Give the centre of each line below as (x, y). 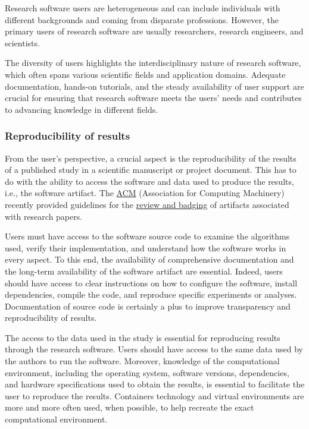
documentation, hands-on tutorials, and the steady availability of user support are (154, 86)
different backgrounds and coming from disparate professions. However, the (142, 19)
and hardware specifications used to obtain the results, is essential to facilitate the (155, 384)
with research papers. (44, 216)
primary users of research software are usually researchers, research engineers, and (154, 31)
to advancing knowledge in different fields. (82, 109)
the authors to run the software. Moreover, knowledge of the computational (142, 361)
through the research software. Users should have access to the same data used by (154, 349)
